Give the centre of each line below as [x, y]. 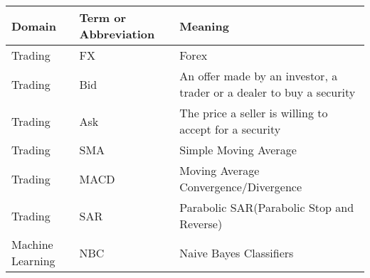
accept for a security [230, 129]
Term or [103, 17]
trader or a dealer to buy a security [268, 92]
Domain [34, 26]
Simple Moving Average [238, 150]
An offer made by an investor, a [259, 76]
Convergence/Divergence [241, 187]
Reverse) [201, 224]
